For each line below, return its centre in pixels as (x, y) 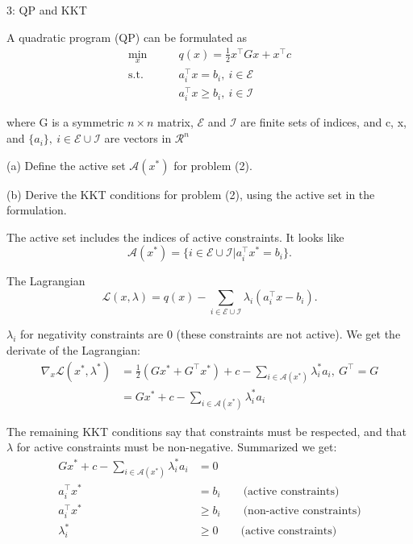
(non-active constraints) (302, 511)
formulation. (37, 210)
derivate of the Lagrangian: (73, 349)
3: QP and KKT (47, 10)
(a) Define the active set (66, 165)
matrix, (175, 122)
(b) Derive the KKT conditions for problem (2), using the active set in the (191, 194)
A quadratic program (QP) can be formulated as (127, 37)
